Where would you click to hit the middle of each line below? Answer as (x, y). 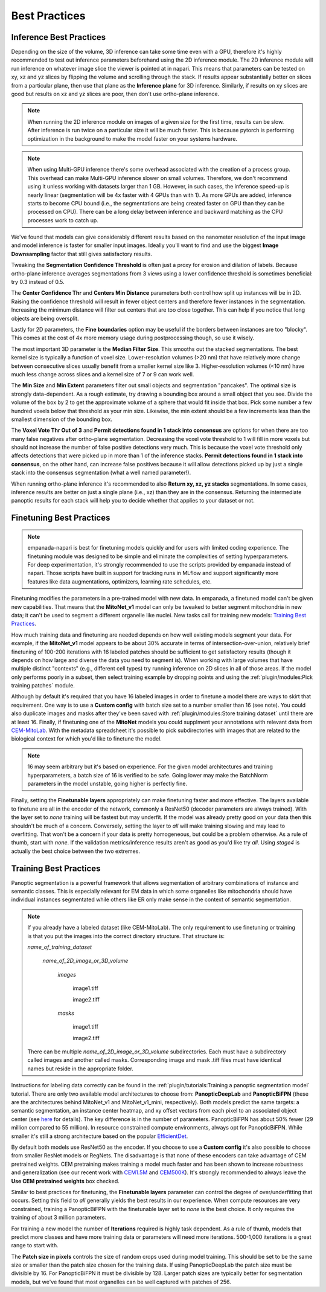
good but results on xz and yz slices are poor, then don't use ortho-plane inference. (115, 94)
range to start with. (35, 1245)
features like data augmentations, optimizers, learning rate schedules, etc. (120, 581)
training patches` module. (43, 686)
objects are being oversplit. (45, 318)
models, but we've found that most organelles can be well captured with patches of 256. (121, 1282)
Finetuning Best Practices (61, 518)
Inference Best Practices (59, 37)
